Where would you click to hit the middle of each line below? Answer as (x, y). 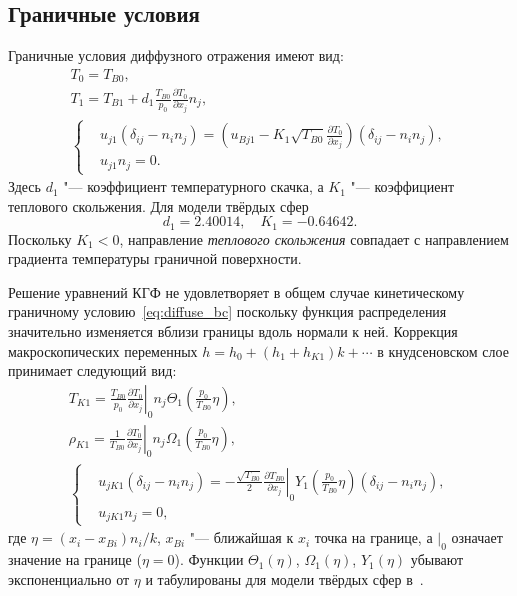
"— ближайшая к (241, 537)
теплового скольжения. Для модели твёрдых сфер (158, 205)
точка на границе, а (373, 537)
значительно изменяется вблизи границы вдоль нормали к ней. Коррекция (233, 331)
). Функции (209, 559)
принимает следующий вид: (92, 370)
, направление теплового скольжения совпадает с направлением (314, 238)
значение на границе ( (75, 559)
